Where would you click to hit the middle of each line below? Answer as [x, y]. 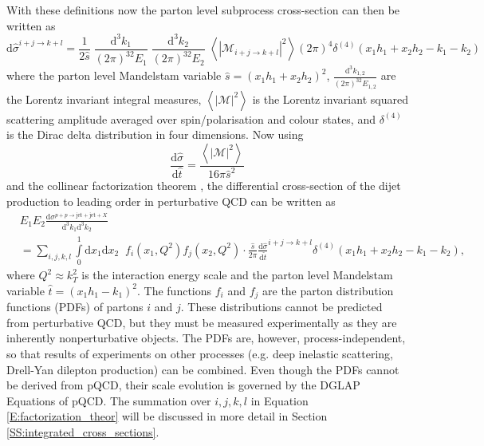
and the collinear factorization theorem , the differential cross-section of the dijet [204, 186]
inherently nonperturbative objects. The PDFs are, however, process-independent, [206, 338]
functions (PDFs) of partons [75, 307]
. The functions [175, 290]
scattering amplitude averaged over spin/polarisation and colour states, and [191, 118]
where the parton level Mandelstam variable [114, 75]
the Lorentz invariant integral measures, [104, 99]
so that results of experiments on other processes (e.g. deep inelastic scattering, [200, 353]
